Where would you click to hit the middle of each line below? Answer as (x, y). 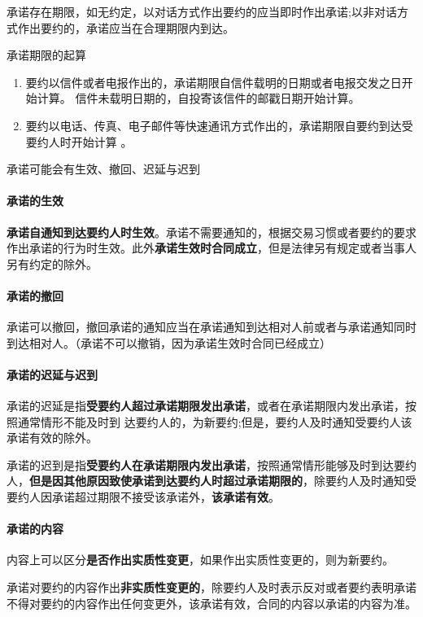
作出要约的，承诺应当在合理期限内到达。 (126, 27)
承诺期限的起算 (46, 55)
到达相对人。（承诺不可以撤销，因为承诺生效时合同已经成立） (169, 342)
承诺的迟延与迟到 (52, 374)
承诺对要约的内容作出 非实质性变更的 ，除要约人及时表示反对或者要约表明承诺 (211, 587)
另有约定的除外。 (52, 263)
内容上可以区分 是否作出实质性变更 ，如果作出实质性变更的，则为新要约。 (200, 560)
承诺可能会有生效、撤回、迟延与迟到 (103, 169)
